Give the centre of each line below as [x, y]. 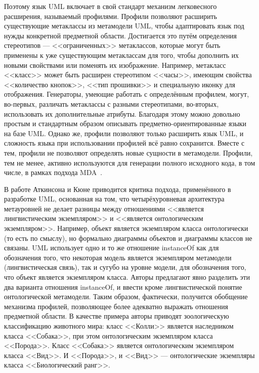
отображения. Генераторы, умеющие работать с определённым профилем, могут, [127, 94]
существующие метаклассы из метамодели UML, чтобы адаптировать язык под [124, 26]
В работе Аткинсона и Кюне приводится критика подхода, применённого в [118, 189]
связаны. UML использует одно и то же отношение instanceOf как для [112, 248]
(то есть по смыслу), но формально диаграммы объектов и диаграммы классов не [128, 238]
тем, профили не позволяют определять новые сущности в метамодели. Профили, [128, 152]
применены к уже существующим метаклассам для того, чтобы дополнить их [122, 55]
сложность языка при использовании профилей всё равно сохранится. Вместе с [124, 143]
